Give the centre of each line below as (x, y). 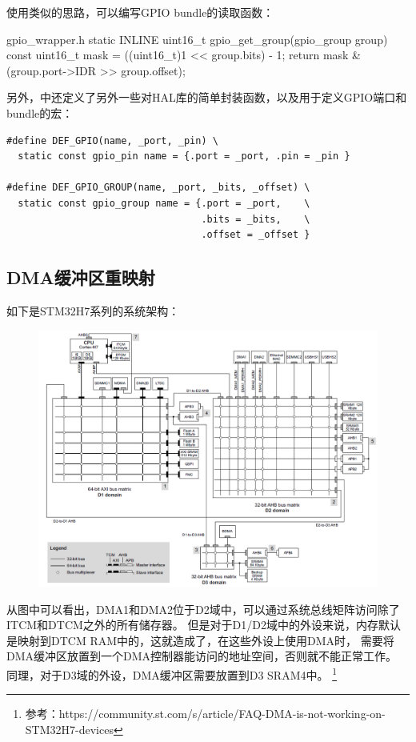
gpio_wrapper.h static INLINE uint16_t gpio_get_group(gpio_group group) (197, 39)
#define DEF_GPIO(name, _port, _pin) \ (112, 140)
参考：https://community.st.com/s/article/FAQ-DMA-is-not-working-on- (205, 714)
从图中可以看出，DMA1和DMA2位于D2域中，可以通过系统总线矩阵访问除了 (203, 609)
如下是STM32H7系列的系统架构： (93, 310)
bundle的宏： (40, 112)
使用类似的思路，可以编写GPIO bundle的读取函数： (140, 12)
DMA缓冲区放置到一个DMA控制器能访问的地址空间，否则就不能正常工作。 (202, 656)
